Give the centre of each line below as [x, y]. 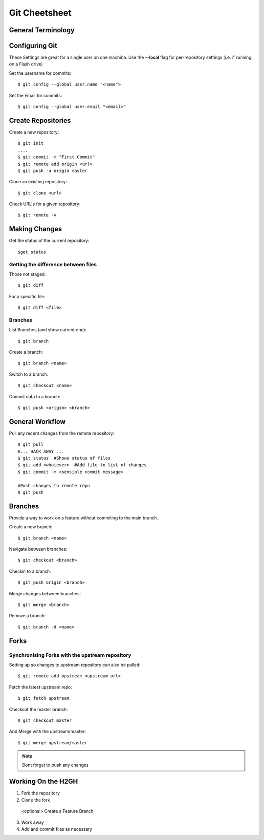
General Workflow [37, 421]
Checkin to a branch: [30, 571]
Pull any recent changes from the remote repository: [62, 433]
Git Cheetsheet [40, 13]
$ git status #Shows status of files [64, 458]
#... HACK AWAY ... [41, 451]
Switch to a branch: [29, 374]
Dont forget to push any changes [55, 765]
